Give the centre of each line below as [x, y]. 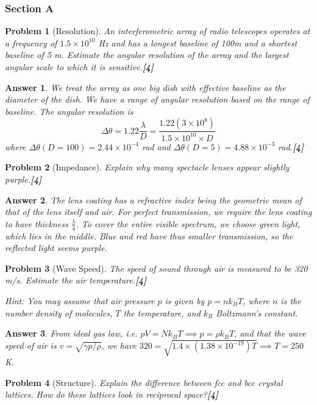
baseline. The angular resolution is [69, 111]
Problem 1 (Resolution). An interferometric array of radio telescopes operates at [158, 31]
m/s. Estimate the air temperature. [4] [76, 280]
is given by [185, 300]
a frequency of [31, 42]
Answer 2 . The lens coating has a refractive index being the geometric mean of [153, 199]
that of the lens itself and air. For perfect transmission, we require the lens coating [158, 212]
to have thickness [37, 223]
